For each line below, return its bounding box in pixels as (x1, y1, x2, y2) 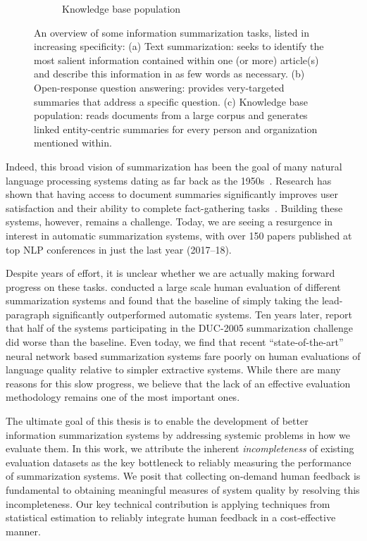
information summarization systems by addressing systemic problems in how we (6, 427, 350, 442)
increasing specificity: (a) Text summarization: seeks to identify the (34, 39, 324, 54)
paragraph (6, 306, 50, 321)
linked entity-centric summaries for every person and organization (34, 121, 318, 136)
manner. (6, 523, 41, 538)
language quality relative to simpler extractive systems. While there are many (6, 362, 341, 377)
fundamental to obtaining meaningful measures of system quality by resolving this (6, 483, 360, 497)
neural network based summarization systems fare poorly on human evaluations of (6, 348, 361, 363)
